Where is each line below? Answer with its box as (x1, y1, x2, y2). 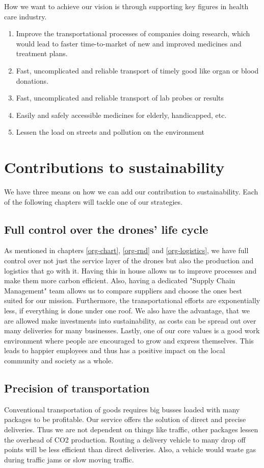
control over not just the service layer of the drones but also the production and (4, 255, 254, 266)
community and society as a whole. (4, 355, 114, 365)
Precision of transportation (4, 380, 150, 396)
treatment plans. (16, 48, 68, 59)
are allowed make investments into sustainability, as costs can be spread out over (4, 315, 256, 326)
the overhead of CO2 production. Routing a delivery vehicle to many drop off (4, 434, 246, 445)
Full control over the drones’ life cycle (4, 221, 208, 237)
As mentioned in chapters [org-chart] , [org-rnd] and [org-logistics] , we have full (4, 245, 249, 256)
